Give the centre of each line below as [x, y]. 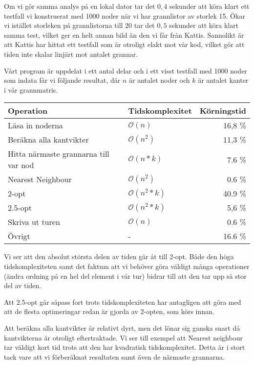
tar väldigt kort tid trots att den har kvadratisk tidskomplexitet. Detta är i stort [125, 347]
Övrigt [19, 236]
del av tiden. [23, 285]
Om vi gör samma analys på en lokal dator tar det [80, 6]
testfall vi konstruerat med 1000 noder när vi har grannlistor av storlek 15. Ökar [125, 15]
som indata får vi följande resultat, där [62, 80]
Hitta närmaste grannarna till [59, 154]
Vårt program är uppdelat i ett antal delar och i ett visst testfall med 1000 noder [126, 70]
